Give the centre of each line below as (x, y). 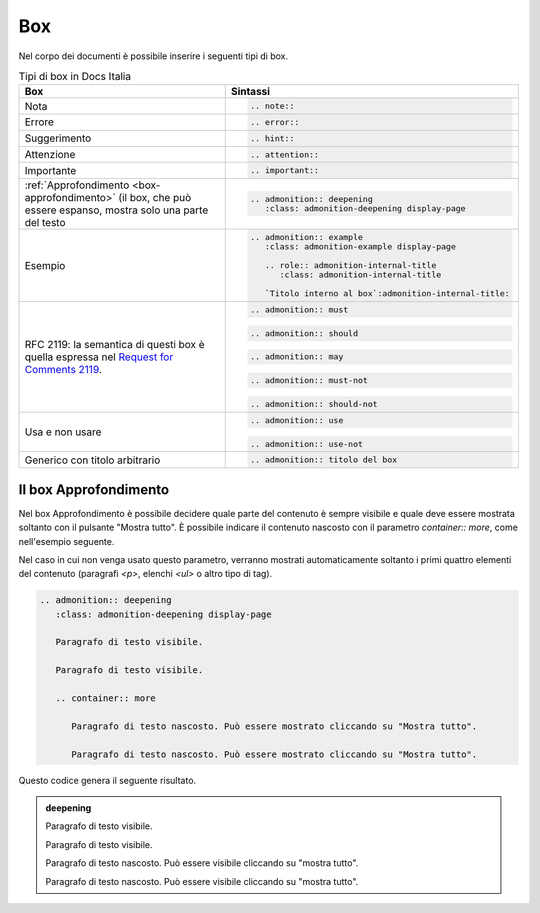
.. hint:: (272, 138)
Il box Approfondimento (94, 489)
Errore (39, 122)
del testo (45, 223)
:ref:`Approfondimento (77, 185)
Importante (50, 170)
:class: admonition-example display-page (361, 246)
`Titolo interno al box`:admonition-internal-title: (387, 293)
